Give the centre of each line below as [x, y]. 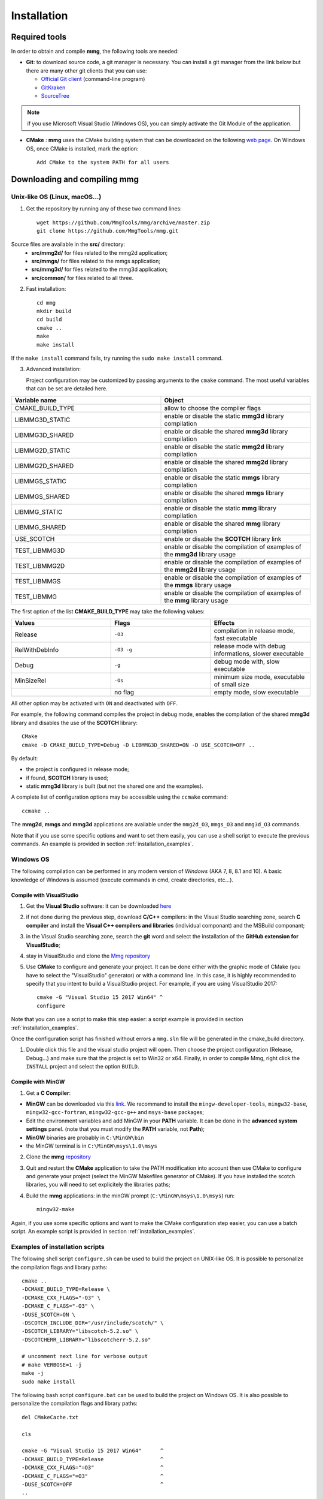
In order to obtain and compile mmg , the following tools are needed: [95, 52]
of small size [231, 684]
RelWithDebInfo [37, 649]
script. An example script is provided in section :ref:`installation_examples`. [103, 1232]
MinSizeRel [30, 681]
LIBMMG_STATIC [39, 511]
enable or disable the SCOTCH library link [223, 538]
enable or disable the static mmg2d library [224, 447]
